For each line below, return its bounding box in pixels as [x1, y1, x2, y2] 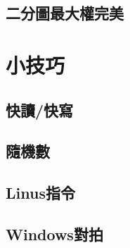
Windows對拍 [6, 223, 103, 244]
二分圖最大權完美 [6, 2, 124, 24]
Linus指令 [6, 182, 75, 204]
